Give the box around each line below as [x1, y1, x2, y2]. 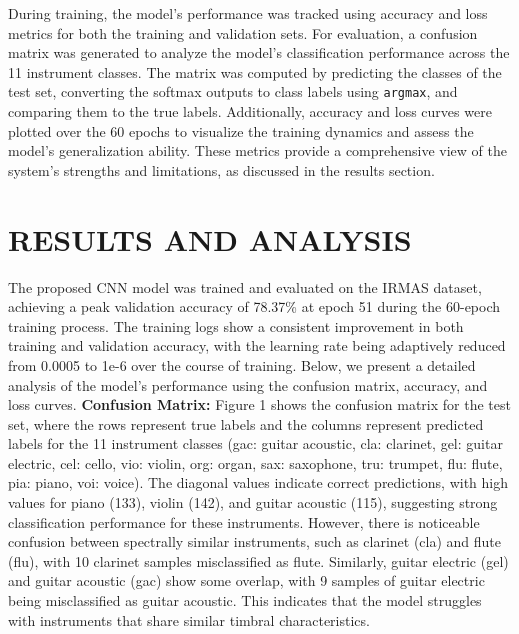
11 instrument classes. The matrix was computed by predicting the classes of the [8, 61, 502, 82]
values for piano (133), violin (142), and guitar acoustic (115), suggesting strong [8, 492, 498, 513]
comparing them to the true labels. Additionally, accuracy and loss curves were [8, 101, 492, 122]
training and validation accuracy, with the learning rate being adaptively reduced [8, 335, 506, 356]
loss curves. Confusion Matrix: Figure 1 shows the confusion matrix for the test [8, 394, 511, 415]
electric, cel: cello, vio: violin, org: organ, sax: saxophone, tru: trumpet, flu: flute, [8, 452, 503, 473]
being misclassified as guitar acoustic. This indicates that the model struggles [8, 590, 482, 611]
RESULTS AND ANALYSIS [8, 218, 412, 259]
